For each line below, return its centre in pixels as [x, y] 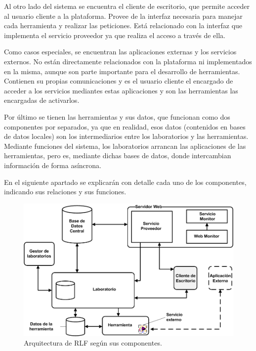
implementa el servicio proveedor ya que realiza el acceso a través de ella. [115, 35]
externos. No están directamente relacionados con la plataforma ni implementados [128, 61]
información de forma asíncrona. [53, 165]
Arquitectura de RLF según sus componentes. [93, 343]
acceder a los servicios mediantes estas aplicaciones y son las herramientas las [121, 90]
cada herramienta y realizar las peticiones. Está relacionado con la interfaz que [123, 25]
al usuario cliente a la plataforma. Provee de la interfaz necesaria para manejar [123, 16]
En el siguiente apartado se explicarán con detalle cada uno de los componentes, [125, 182]
